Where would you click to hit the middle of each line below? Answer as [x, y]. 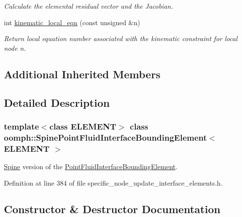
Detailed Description [57, 102]
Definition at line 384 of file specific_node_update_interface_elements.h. [113, 182]
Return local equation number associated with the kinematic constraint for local [121, 38]
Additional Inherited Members [82, 74]
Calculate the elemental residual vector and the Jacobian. [89, 6]
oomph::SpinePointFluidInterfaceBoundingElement [105, 137]
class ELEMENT [83, 126]
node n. [15, 48]
